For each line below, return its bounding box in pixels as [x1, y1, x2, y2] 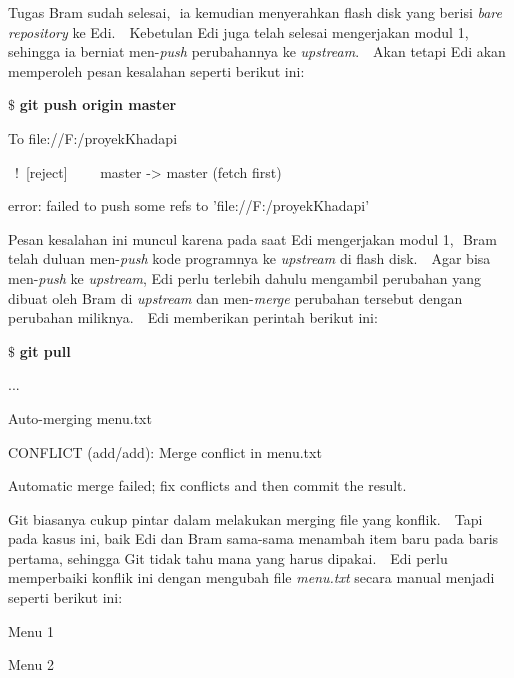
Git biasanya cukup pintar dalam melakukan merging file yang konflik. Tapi [8, 508, 483, 529]
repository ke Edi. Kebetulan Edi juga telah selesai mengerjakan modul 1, [8, 21, 469, 42]
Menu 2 [8, 654, 54, 675]
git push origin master [19, 94, 177, 115]
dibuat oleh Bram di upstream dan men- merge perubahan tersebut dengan [8, 287, 463, 308]
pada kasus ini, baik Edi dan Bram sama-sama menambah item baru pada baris [8, 528, 499, 549]
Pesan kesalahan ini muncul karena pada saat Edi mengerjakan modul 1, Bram [8, 228, 498, 249]
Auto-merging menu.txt [8, 407, 152, 428]
